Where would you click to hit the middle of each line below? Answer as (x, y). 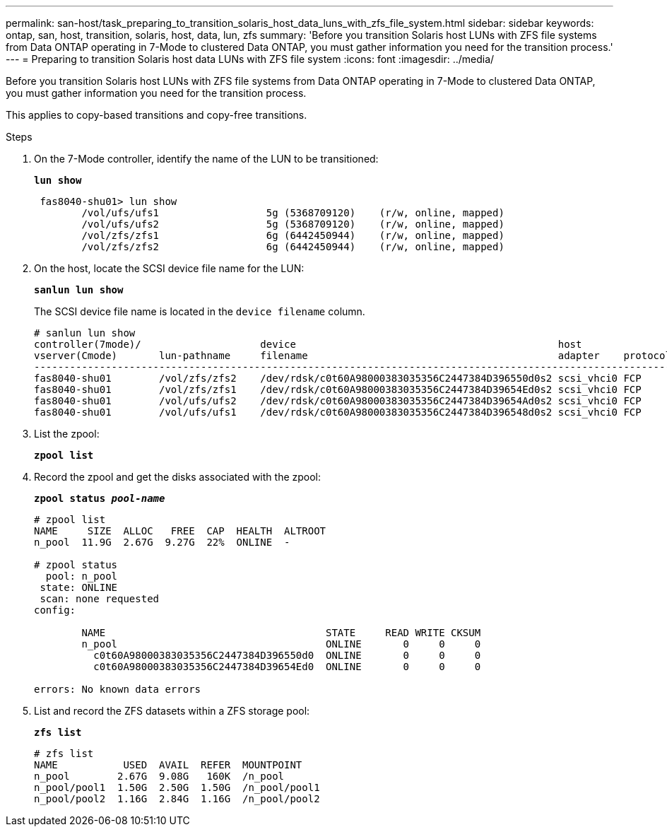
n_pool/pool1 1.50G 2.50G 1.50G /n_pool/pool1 (177, 787)
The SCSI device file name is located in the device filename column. (200, 311)
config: (55, 610)
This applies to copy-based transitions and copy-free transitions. (157, 115)
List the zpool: (67, 434)
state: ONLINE (79, 587)
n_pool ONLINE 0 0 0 (281, 644)
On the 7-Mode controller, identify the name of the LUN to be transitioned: (206, 159)
